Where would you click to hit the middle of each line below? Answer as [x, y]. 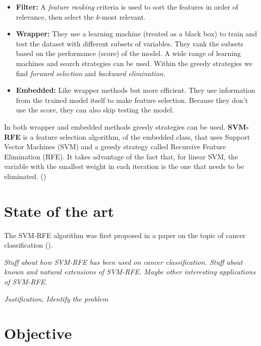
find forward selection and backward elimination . [91, 73]
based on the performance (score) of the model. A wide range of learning [128, 53]
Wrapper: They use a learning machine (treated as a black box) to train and [136, 34]
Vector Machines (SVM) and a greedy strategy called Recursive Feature [115, 147]
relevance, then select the [55, 16]
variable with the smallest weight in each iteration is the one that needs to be [124, 166]
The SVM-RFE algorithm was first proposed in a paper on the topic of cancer [125, 235]
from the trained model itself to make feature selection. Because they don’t [132, 100]
